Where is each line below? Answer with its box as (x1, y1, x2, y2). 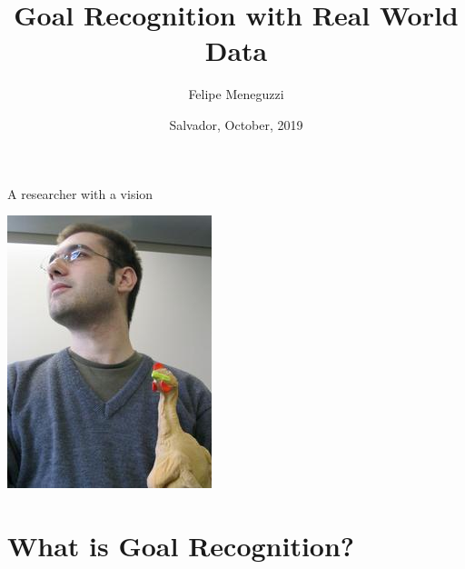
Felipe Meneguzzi (188, 85, 284, 104)
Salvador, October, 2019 (169, 115, 303, 134)
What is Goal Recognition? (7, 526, 355, 564)
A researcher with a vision (7, 184, 153, 203)
